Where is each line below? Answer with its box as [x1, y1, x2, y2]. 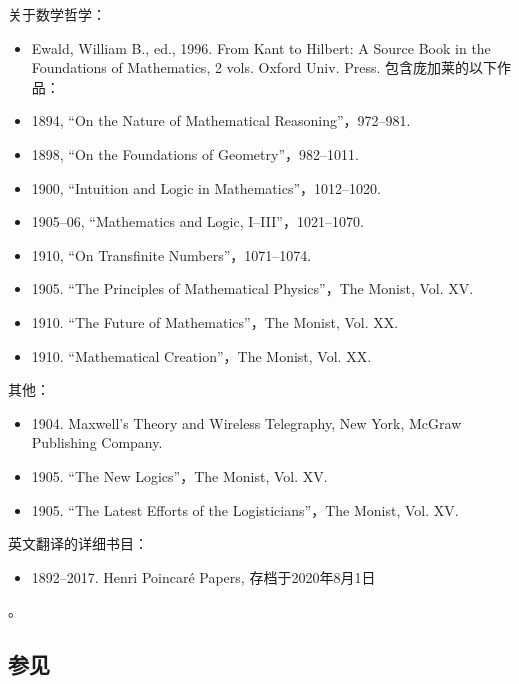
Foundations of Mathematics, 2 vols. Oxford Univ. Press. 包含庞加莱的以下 [31, 57, 498, 78]
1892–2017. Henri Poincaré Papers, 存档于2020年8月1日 [31, 566, 376, 587]
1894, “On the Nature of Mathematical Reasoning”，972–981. [31, 110, 411, 131]
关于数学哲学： [8, 4, 106, 24]
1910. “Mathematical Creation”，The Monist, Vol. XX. [31, 345, 372, 366]
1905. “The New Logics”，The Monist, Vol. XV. [31, 465, 328, 486]
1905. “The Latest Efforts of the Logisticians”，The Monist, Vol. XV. [31, 499, 459, 520]
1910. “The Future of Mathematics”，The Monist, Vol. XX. [31, 311, 399, 332]
